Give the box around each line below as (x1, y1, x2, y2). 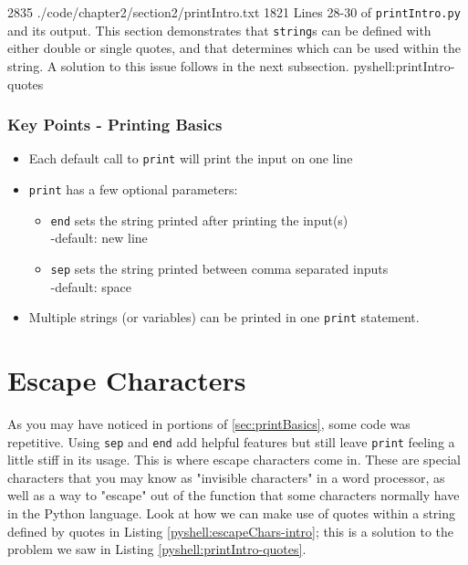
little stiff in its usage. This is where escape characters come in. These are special (7, 450, 461, 469)
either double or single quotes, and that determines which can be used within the (7, 38, 462, 58)
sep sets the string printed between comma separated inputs (50, 258, 389, 277)
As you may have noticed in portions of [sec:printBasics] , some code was (7, 413, 411, 433)
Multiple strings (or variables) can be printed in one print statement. (28, 308, 420, 327)
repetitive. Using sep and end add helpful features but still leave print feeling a (7, 432, 455, 451)
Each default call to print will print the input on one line (28, 149, 353, 168)
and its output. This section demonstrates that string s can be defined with (7, 20, 432, 39)
